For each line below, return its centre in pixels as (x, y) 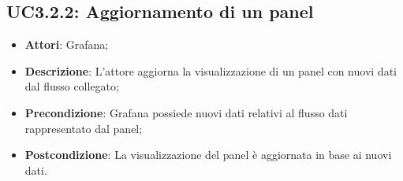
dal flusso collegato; (72, 86)
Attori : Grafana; (67, 44)
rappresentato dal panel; (84, 128)
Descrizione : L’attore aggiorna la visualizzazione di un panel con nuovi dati (211, 70)
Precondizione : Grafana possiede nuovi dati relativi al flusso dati (186, 112)
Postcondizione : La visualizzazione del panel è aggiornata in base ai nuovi (208, 155)
